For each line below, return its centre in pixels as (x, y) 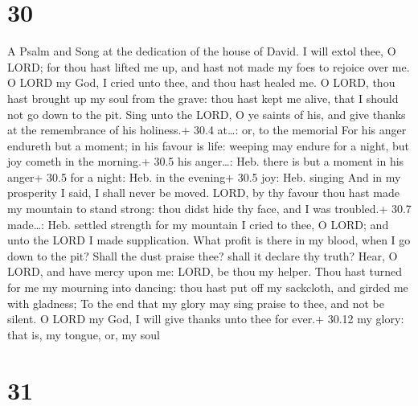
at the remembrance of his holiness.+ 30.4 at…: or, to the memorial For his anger (207, 130)
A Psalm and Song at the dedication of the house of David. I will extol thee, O (202, 51)
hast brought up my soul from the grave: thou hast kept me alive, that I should (203, 98)
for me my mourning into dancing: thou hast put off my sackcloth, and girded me (208, 287)
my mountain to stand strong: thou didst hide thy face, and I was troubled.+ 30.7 (209, 209)
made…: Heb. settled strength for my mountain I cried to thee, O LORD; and (198, 224)
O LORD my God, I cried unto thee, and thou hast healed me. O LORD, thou (201, 82)
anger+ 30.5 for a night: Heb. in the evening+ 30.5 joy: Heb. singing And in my (204, 176)
